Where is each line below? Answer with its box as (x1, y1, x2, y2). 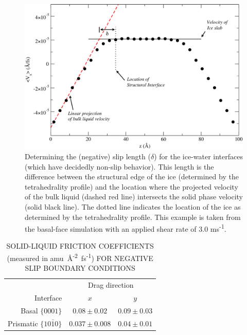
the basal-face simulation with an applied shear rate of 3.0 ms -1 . (25, 222, 226, 234)
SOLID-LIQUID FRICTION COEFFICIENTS (6, 240, 154, 251)
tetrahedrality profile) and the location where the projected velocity (25, 181, 238, 192)
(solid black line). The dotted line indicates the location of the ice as (25, 201, 241, 212)
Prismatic (8, 318, 38, 328)
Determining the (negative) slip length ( (25, 151, 151, 161)
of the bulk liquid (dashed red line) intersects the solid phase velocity (25, 191, 243, 202)
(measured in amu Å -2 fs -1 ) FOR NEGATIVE (7, 251, 153, 263)
